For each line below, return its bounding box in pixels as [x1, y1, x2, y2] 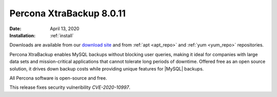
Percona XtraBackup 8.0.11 [9, 8, 126, 19]
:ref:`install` [50, 32, 74, 38]
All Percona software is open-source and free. [9, 75, 107, 81]
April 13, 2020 [50, 26, 80, 32]
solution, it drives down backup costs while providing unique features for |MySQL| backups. [9, 65, 204, 71]
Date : [9, 26, 22, 32]
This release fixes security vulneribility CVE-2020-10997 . [9, 84, 131, 90]
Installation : [9, 32, 36, 38]
